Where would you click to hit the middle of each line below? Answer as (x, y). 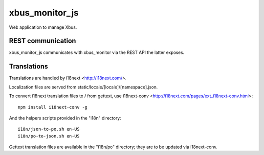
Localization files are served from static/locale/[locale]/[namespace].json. (83, 87)
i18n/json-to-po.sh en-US (49, 129)
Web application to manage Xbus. (43, 27)
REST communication (43, 41)
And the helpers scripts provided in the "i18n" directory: (65, 118)
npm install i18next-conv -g (53, 107)
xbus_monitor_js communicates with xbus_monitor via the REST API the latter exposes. (97, 52)
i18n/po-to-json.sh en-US (49, 136)
